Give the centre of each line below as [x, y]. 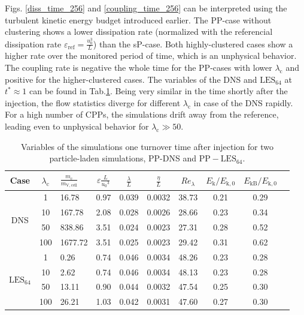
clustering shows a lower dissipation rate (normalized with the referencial [139, 31]
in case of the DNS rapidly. [243, 102]
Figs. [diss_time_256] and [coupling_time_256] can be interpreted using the [146, 8]
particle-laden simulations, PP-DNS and [123, 158]
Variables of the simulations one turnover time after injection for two [147, 146]
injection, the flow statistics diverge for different [93, 102]
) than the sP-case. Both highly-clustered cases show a [193, 43]
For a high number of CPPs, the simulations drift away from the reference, [142, 114]
